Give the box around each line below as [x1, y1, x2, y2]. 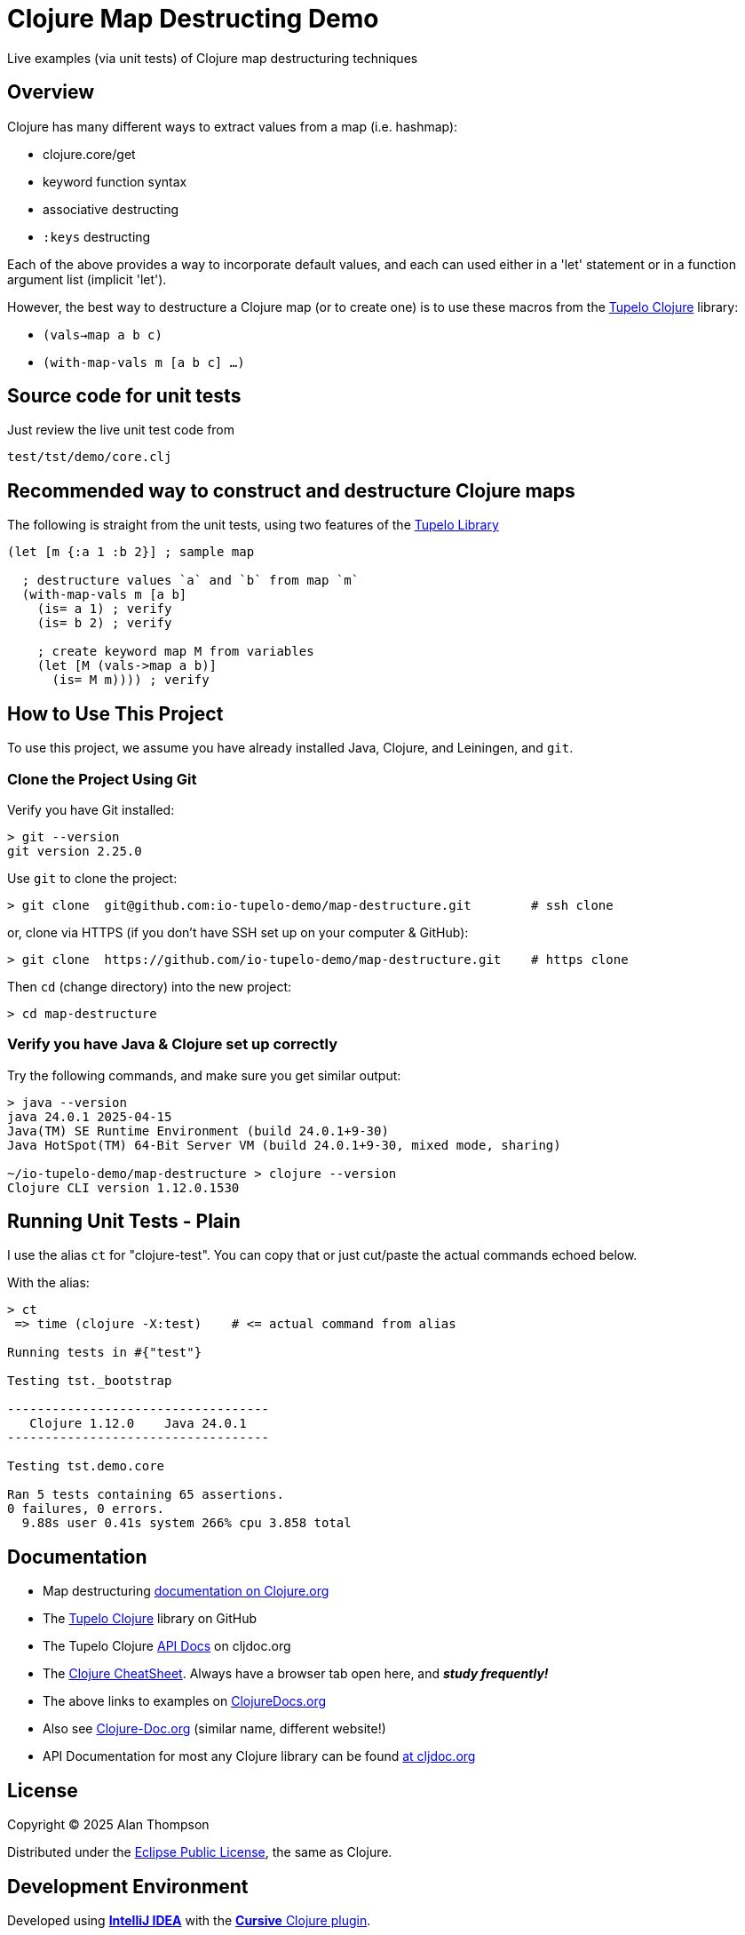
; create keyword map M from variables [36, 644, 314, 659]
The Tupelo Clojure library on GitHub [43, 1611, 258, 1627]
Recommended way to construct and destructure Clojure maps [7, 479, 575, 502]
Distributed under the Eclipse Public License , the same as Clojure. [7, 1844, 392, 1860]
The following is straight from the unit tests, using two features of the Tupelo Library [7, 517, 499, 533]
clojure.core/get [43, 146, 136, 162]
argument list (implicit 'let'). [7, 271, 167, 287]
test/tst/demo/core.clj [7, 450, 172, 465]
